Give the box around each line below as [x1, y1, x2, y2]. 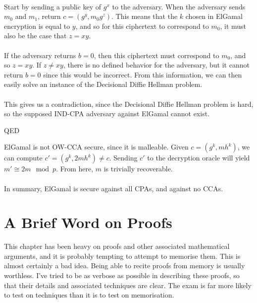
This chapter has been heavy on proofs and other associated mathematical [4, 241, 230, 251]
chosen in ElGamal [185, 11, 243, 21]
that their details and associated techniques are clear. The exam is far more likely [4, 280, 252, 290]
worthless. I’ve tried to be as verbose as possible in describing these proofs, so [4, 270, 240, 280]
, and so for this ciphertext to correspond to [75, 20, 209, 31]
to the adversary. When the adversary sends [112, 1, 246, 11]
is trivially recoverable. [103, 163, 173, 174]
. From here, [56, 163, 94, 174]
